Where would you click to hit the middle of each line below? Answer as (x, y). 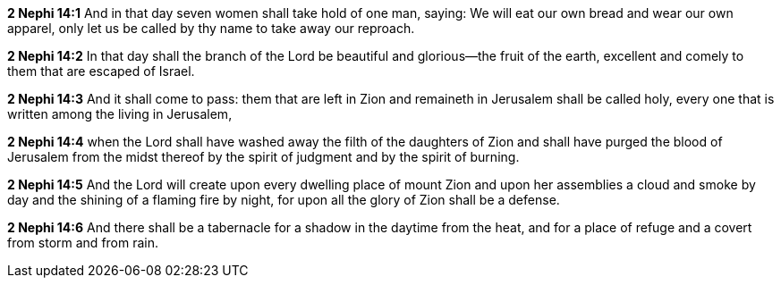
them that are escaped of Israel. (101, 71)
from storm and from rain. (83, 243)
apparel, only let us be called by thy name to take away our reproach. (211, 28)
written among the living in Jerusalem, (120, 114)
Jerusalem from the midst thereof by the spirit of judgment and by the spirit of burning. (263, 157)
